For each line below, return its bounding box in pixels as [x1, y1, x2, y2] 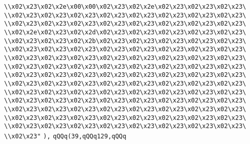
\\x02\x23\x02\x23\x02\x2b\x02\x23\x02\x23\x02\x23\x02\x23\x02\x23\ [4, 37, 246, 45]
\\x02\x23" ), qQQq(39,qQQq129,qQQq [4, 132, 127, 140]
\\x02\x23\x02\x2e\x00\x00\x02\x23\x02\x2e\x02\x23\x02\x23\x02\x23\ [4, 3, 246, 10]
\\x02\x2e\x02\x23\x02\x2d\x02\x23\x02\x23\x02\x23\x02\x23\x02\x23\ [4, 28, 246, 36]
